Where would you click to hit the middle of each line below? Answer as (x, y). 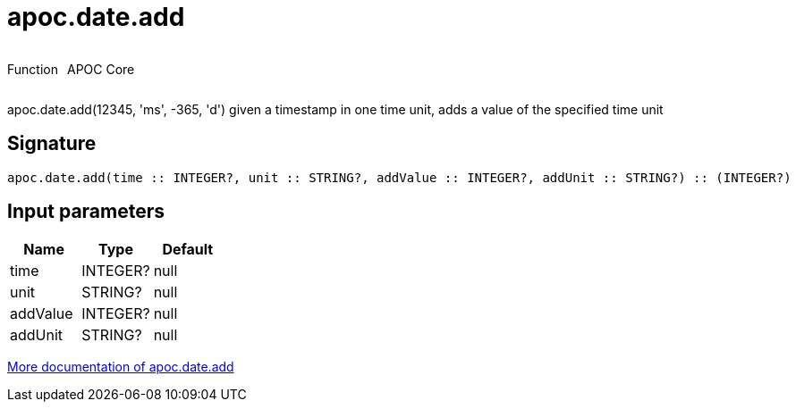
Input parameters (86, 212)
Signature (52, 144)
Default (188, 250)
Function (33, 69)
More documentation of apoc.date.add (121, 367)
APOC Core (101, 69)
